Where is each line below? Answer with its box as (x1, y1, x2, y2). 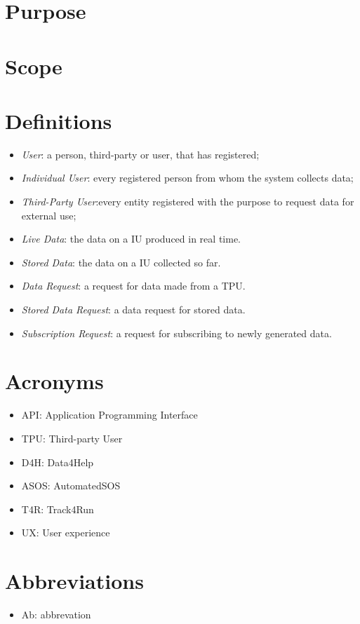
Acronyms (5, 367, 104, 395)
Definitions (5, 106, 112, 135)
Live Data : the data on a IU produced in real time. (21, 231, 241, 246)
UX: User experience (21, 525, 110, 540)
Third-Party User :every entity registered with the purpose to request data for (21, 194, 354, 209)
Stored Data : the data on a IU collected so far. (21, 255, 221, 269)
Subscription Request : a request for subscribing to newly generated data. (21, 325, 332, 340)
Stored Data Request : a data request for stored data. (21, 302, 246, 317)
